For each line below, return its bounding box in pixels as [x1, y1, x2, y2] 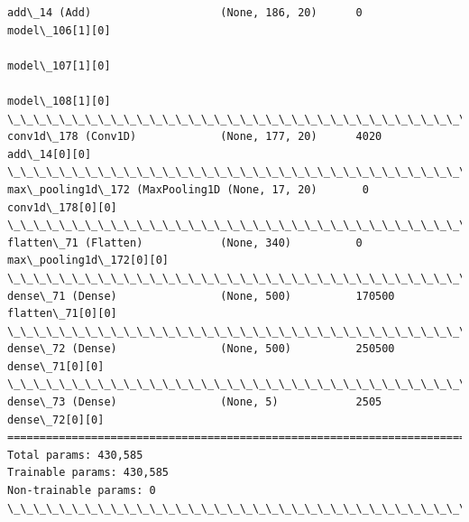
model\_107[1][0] [7, 59, 111, 72]
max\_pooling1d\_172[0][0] [7, 254, 169, 267]
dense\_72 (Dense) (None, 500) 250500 [7, 342, 395, 356]
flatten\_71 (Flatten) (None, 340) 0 [7, 236, 363, 249]
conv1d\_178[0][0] [7, 200, 117, 214]
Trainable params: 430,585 [7, 466, 169, 480]
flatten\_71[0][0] [7, 307, 117, 321]
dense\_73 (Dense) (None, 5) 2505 [7, 396, 382, 409]
